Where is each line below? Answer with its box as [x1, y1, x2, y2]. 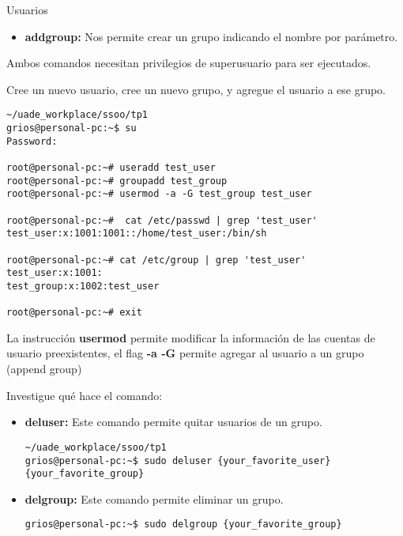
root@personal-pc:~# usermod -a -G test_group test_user [6, 188, 312, 200]
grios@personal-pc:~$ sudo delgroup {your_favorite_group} [24, 519, 342, 530]
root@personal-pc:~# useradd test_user [6, 162, 216, 173]
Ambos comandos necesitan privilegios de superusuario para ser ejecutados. [6, 55, 371, 71]
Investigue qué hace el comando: [6, 387, 163, 403]
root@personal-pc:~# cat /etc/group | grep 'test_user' [6, 254, 307, 266]
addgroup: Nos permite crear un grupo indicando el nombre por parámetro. [24, 28, 398, 44]
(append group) [6, 360, 82, 377]
